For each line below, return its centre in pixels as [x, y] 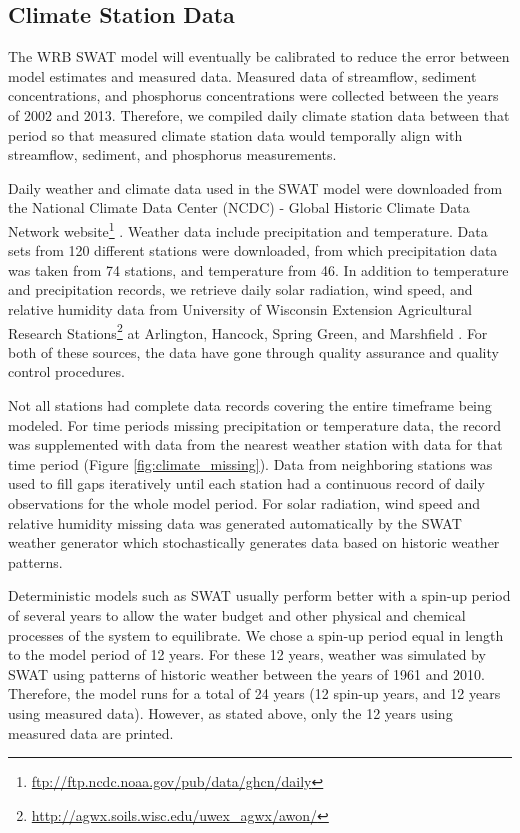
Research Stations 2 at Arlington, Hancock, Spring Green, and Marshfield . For [248, 331]
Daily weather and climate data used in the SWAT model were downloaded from [255, 187]
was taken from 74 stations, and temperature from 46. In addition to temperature [258, 269]
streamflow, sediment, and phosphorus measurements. [172, 154]
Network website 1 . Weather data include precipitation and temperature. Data [248, 229]
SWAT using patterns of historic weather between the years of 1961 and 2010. [246, 673]
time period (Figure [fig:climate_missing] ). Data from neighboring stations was [250, 463]
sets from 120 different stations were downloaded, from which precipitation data [253, 250]
